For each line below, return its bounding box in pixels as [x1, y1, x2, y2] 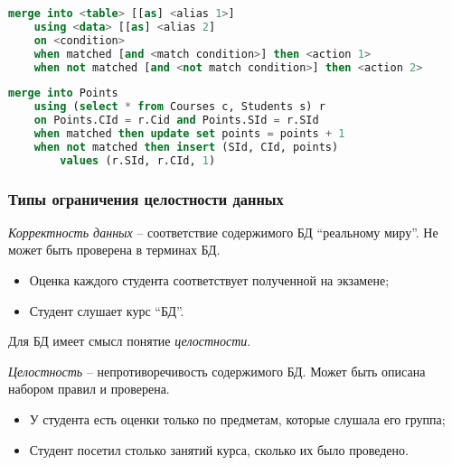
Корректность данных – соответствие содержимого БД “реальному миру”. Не [8, 222, 438, 241]
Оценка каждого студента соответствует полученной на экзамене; [29, 271, 390, 290]
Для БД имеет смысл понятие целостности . [8, 331, 251, 350]
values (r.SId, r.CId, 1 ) [60, 153, 216, 167]
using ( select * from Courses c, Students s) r [33, 100, 325, 114]
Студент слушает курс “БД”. [29, 301, 184, 320]
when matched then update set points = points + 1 [33, 127, 345, 140]
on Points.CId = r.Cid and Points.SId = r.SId [33, 114, 319, 127]
